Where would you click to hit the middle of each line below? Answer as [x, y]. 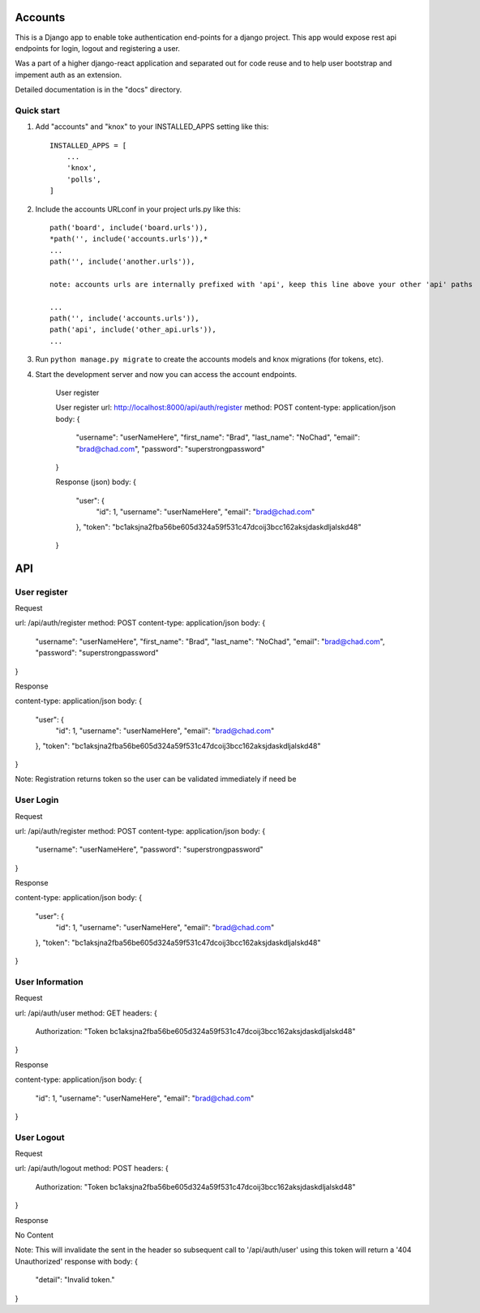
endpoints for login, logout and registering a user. [97, 48]
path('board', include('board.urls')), [129, 227]
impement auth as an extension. [68, 75]
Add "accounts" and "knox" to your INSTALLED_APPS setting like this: [152, 127]
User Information [49, 981]
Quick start [38, 110]
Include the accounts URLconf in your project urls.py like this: [138, 209]
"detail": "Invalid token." [75, 1280]
